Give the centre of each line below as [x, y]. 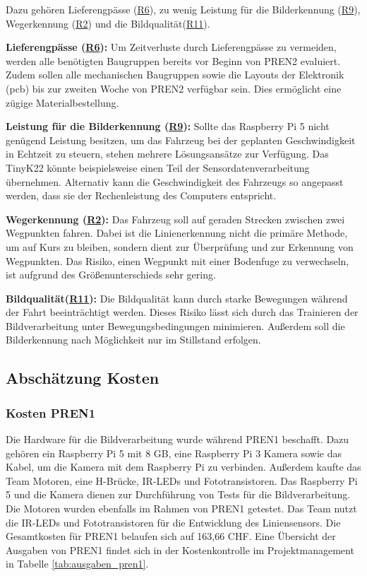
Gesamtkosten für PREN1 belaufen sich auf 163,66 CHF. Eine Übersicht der [171, 536]
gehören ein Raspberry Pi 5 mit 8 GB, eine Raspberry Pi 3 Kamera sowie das [174, 453]
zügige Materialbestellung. [62, 102]
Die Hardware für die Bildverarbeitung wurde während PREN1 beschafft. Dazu [178, 439]
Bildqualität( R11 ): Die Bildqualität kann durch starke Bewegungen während [177, 298]
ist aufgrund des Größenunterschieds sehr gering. [111, 275]
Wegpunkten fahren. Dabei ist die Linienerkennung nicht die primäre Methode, [177, 233]
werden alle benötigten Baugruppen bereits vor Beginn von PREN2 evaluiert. [173, 60]
